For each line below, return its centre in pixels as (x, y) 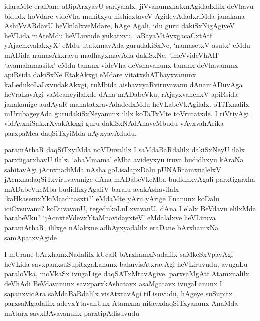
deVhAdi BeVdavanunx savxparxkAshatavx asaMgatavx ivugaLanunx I (113, 283)
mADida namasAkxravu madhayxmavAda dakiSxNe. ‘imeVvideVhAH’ (112, 54)
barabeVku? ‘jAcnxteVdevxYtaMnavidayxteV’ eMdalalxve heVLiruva (110, 218)
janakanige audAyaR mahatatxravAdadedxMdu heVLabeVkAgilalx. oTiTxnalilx (127, 103)
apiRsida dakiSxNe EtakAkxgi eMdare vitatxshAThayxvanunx (100, 74)
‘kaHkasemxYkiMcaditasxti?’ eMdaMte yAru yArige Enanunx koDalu (112, 198)
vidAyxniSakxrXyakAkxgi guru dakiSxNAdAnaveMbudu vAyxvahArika (114, 123)
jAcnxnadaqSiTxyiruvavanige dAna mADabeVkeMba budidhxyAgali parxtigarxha (130, 179)
